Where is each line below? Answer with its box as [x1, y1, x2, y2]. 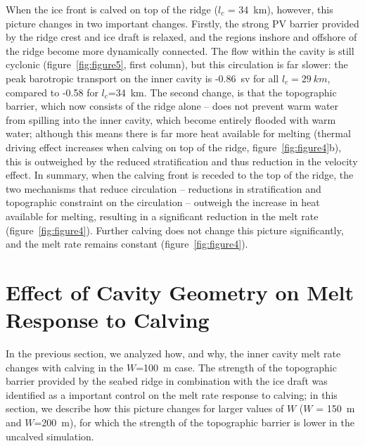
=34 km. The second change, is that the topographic [108, 84, 337, 99]
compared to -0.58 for [6, 84, 98, 99]
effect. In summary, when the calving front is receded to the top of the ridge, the [6, 167, 354, 182]
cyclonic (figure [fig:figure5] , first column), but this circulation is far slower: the [6, 57, 348, 72]
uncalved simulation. [6, 428, 94, 443]
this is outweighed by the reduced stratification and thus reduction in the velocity [6, 153, 358, 168]
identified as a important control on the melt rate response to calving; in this [6, 387, 338, 402]
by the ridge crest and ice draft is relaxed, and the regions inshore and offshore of [6, 30, 357, 44]
